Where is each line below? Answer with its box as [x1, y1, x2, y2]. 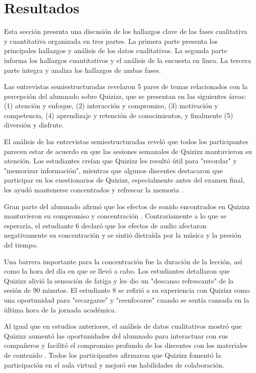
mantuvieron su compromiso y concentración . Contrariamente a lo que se [4, 211, 226, 221]
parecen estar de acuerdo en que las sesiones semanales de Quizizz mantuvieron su [4, 146, 252, 156]
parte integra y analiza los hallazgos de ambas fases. [4, 64, 161, 75]
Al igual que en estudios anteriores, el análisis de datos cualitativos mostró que [4, 321, 242, 331]
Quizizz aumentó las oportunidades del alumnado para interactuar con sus [4, 330, 228, 341]
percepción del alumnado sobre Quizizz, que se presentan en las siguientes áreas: [4, 91, 246, 101]
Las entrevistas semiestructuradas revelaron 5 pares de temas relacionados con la [4, 81, 248, 92]
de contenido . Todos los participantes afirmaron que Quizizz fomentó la [4, 349, 221, 360]
